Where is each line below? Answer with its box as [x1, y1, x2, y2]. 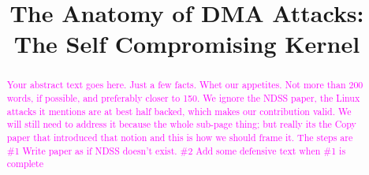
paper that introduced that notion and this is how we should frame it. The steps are [6, 130, 353, 143]
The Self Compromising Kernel [13, 28, 360, 60]
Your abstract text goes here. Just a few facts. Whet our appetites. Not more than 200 [6, 78, 363, 91]
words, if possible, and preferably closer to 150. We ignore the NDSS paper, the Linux [6, 91, 360, 105]
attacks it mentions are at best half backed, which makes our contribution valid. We [6, 104, 352, 117]
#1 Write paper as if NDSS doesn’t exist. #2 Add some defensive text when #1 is [6, 143, 346, 157]
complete [6, 157, 44, 170]
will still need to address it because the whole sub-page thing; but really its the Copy [6, 117, 356, 131]
